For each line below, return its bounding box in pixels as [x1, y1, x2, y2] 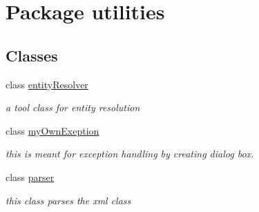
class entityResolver [6, 77, 88, 91]
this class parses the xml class [6, 193, 131, 207]
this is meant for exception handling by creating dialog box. [6, 146, 254, 161]
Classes [6, 44, 58, 66]
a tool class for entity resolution [6, 100, 140, 115]
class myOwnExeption [6, 123, 99, 137]
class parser [6, 169, 55, 184]
